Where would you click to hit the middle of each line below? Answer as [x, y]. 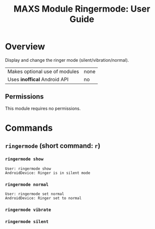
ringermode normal [27, 184]
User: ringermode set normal [35, 194]
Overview [25, 47]
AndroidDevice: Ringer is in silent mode [48, 173]
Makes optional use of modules [43, 71]
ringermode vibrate [28, 210]
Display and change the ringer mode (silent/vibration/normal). [67, 60]
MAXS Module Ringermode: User [82, 9]
